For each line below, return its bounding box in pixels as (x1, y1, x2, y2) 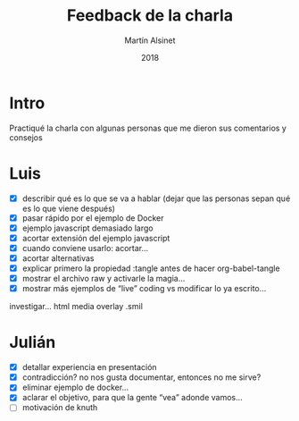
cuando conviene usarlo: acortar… (21, 242, 149, 253)
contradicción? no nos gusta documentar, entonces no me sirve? (21, 372, 262, 383)
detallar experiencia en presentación (21, 362, 158, 373)
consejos (9, 131, 43, 143)
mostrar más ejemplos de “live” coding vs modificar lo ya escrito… (21, 283, 267, 294)
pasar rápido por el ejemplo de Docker (21, 212, 164, 223)
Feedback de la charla (66, 5, 234, 26)
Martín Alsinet (124, 35, 176, 46)
